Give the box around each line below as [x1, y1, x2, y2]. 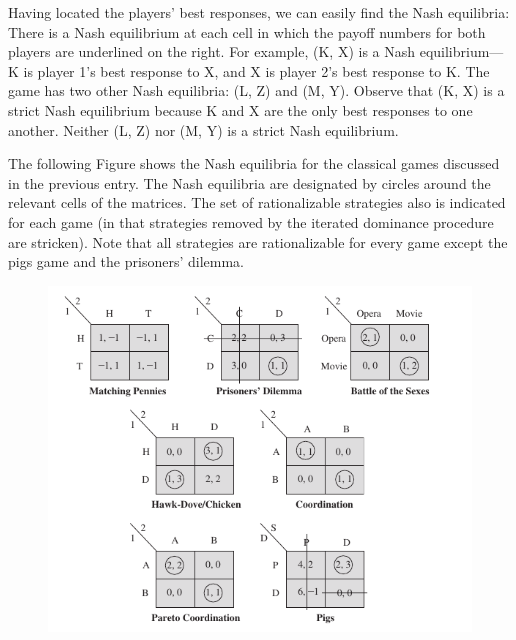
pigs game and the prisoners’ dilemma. [8, 251, 244, 272]
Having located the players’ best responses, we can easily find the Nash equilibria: [8, 2, 510, 22]
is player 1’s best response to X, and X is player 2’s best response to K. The [23, 60, 490, 81]
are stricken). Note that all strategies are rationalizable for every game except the [8, 231, 508, 252]
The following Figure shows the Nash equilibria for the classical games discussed [8, 153, 500, 174]
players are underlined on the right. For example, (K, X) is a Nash [8, 41, 416, 62]
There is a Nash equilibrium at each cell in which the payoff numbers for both [8, 21, 486, 42]
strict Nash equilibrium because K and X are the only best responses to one [8, 99, 473, 120]
